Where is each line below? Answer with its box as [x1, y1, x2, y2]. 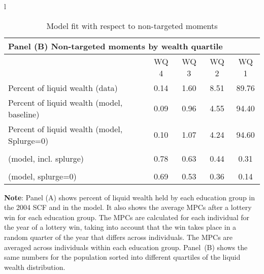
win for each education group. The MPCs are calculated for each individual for [4, 211, 250, 222]
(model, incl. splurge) [8, 152, 84, 164]
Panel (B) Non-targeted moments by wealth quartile [8, 40, 223, 52]
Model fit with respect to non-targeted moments [46, 19, 218, 32]
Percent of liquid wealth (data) [8, 81, 118, 94]
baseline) [8, 108, 40, 120]
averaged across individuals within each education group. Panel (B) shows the [4, 241, 248, 252]
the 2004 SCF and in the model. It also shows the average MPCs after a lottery [4, 202, 252, 212]
